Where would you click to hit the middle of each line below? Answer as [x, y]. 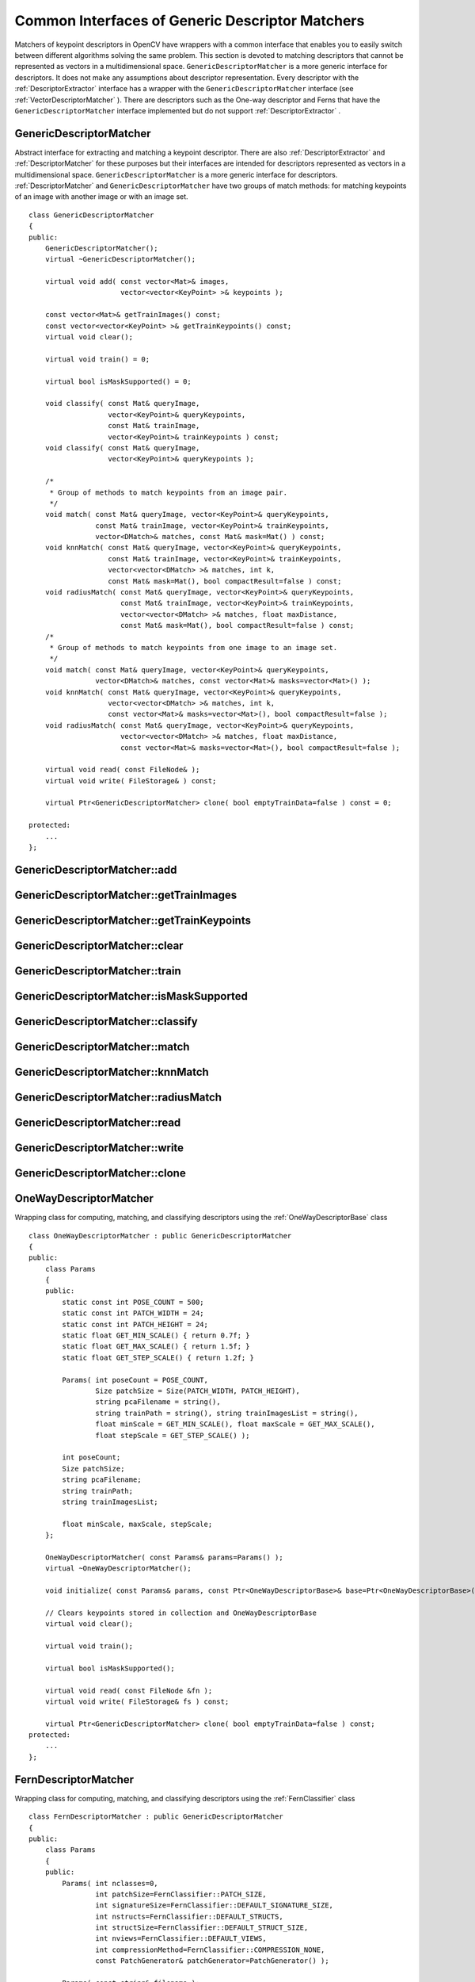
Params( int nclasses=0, [110, 1883]
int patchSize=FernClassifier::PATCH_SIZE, [181, 1894]
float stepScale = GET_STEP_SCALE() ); [173, 1435]
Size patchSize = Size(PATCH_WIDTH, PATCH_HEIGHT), [198, 1391]
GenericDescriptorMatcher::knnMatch [112, 1071]
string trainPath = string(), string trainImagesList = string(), [227, 1413]
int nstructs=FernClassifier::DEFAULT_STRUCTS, [190, 1916]
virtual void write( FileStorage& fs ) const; [137, 1701]
